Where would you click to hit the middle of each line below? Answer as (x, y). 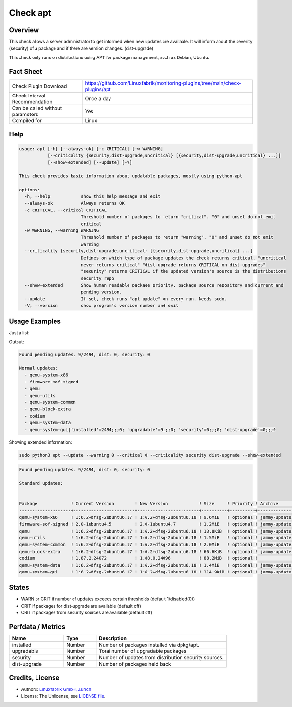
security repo (97, 278)
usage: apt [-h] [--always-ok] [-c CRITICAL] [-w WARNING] (91, 149)
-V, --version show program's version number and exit (101, 306)
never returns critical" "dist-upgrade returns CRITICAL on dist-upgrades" (173, 265)
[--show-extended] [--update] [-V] (90, 162)
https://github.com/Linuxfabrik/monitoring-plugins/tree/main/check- (163, 83)
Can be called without (37, 108)
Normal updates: (39, 368)
